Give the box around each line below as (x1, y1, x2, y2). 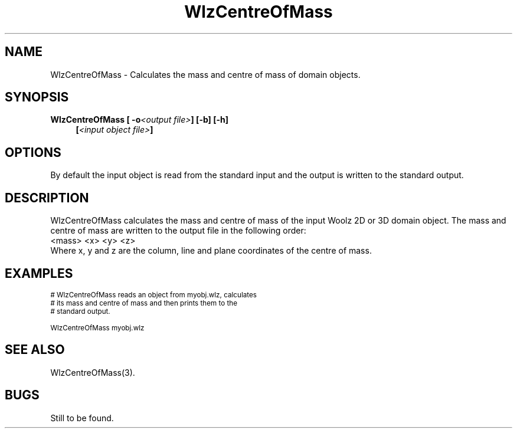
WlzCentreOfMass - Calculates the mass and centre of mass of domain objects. (50, 69, 361, 80)
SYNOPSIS (5, 90, 69, 105)
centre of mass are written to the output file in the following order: (50, 225, 306, 236)
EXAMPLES (5, 265, 73, 281)
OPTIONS (5, 145, 61, 160)
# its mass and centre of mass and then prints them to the (50, 298, 237, 307)
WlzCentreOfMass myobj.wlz (50, 323, 145, 332)
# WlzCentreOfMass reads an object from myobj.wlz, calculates (50, 290, 257, 299)
